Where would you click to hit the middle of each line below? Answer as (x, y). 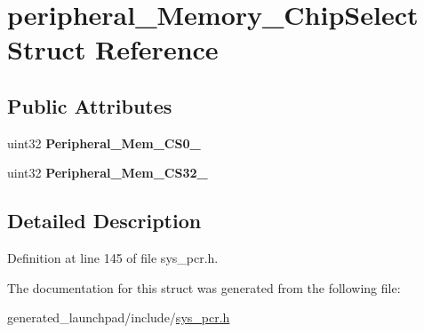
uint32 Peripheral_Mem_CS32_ (108, 173)
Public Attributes (90, 105)
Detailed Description (104, 221)
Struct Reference (113, 49)
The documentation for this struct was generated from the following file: (204, 287)
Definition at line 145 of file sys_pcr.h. (113, 258)
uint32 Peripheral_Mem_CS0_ (104, 143)
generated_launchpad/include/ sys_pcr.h (119, 317)
